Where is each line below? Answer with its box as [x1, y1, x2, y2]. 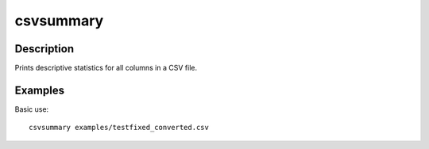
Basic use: [14, 104, 49, 114]
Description [14, 42, 75, 55]
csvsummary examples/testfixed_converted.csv [29, 123, 210, 132]
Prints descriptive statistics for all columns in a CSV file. [14, 63, 198, 73]
